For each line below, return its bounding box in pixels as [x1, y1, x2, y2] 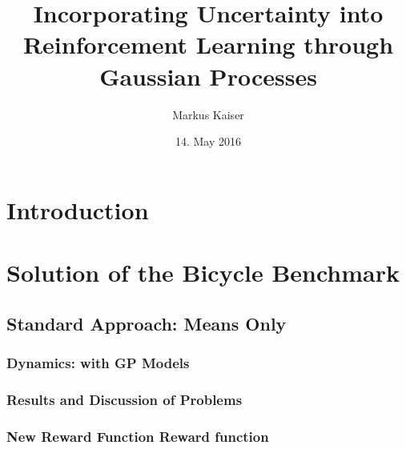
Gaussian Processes [99, 59, 317, 92]
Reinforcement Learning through [22, 28, 394, 61]
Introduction [6, 193, 149, 226]
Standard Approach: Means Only [6, 311, 287, 335]
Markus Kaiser [172, 106, 244, 122]
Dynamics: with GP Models [6, 352, 190, 372]
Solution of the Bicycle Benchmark [6, 256, 400, 289]
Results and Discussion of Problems [6, 389, 243, 409]
